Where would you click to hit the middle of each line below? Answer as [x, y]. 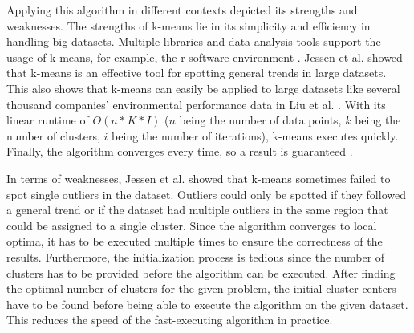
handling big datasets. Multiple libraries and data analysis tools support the [194, 41]
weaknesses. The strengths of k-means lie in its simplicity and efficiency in [189, 25]
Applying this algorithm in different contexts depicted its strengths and [182, 10]
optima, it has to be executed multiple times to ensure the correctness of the [195, 241]
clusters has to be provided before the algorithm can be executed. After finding [201, 272]
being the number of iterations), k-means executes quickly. [255, 135]
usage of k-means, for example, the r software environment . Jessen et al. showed [205, 57]
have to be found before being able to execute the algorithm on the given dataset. [207, 304]
